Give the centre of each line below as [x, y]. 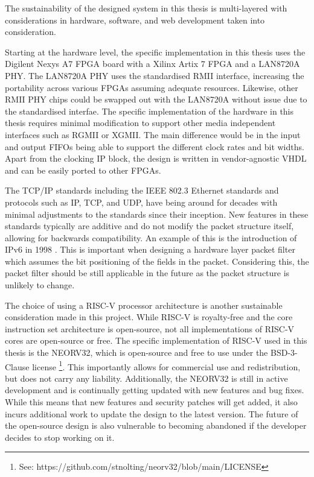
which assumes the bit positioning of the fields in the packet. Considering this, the [157, 261]
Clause [17, 366]
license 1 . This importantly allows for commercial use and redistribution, [166, 365]
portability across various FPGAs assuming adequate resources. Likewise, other [152, 87]
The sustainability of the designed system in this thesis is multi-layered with [146, 8]
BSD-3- [284, 352]
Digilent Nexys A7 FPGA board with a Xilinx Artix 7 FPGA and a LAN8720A [152, 64]
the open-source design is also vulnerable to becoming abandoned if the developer [156, 425]
